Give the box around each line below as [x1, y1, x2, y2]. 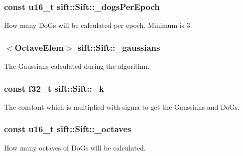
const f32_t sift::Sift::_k [4, 82, 105, 94]
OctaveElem [14, 41, 64, 53]
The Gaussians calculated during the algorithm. [4, 61, 150, 71]
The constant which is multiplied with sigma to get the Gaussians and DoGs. [4, 101, 240, 112]
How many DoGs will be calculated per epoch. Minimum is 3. [4, 20, 192, 30]
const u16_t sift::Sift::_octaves [4, 123, 131, 135]
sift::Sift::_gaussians [77, 41, 160, 53]
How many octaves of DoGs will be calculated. [4, 142, 146, 153]
